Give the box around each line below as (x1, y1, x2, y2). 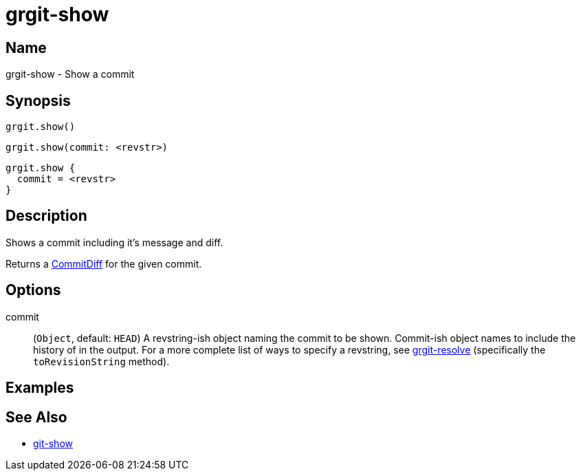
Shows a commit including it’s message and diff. (6, 236, 223, 248)
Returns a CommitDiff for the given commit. (6, 257, 202, 270)
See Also (6, 408, 67, 426)
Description (6, 207, 87, 225)
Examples (6, 379, 74, 397)
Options (6, 281, 61, 299)
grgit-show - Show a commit (6, 68, 135, 80)
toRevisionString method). (33, 355, 170, 367)
